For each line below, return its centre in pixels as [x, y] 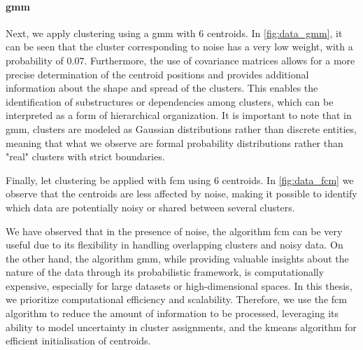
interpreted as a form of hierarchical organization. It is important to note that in [179, 115]
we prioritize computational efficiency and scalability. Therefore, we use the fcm [176, 299]
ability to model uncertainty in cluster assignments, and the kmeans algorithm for [181, 327]
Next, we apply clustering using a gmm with [101, 33]
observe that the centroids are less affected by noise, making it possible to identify [181, 194]
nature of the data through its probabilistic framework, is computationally [165, 272]
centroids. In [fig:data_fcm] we [288, 180]
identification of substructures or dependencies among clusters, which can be [170, 101]
